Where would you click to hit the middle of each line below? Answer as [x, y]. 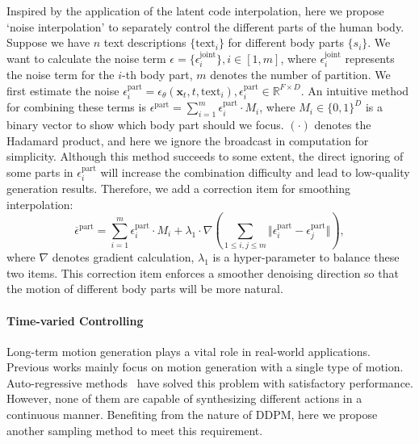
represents [370, 58]
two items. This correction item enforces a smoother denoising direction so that [203, 272]
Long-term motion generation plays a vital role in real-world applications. [189, 351]
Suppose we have [48, 42]
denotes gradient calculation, [123, 257]
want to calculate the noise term [86, 58]
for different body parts [286, 42]
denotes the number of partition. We [300, 75]
